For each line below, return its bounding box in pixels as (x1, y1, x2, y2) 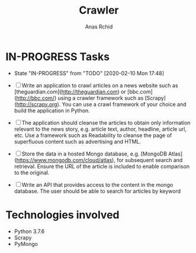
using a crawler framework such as (57, 94, 144, 101)
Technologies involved (5, 208, 120, 222)
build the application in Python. (14, 107, 90, 114)
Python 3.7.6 (14, 228, 45, 235)
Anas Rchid (85, 23, 113, 30)
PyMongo (14, 240, 38, 247)
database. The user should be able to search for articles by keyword (14, 187, 181, 194)
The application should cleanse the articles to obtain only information (21, 119, 191, 126)
